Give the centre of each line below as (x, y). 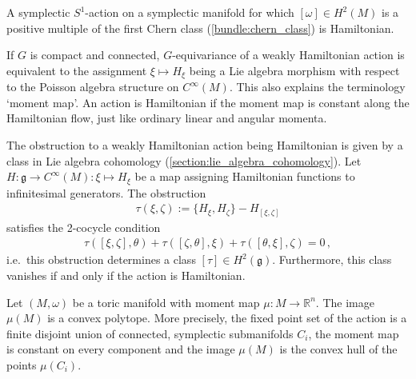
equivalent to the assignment (77, 70)
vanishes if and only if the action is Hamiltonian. (126, 275)
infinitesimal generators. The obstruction (106, 192)
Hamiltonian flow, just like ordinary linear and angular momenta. (167, 118)
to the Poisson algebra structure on (93, 87)
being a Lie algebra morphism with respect (294, 70)
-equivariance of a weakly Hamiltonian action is (288, 55)
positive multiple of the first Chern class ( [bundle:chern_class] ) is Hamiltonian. (200, 28)
